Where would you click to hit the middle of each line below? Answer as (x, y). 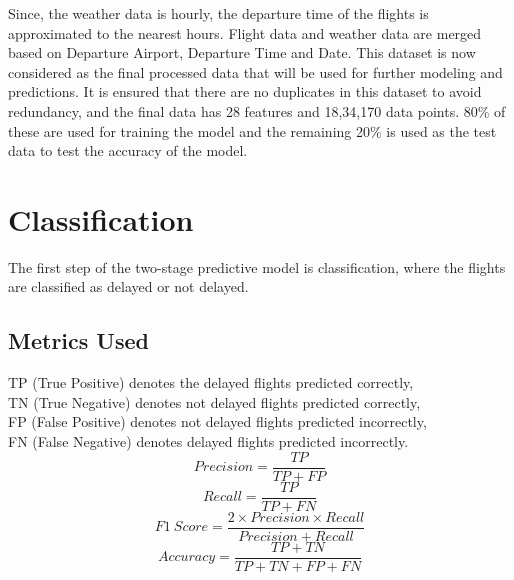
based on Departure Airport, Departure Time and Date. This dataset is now (242, 52)
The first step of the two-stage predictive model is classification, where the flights (257, 266)
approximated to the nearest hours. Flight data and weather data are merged (245, 32)
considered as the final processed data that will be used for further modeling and (255, 71)
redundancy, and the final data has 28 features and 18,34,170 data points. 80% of (257, 110)
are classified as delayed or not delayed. (128, 286)
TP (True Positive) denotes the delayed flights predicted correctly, (211, 382)
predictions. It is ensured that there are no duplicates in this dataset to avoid (245, 91)
